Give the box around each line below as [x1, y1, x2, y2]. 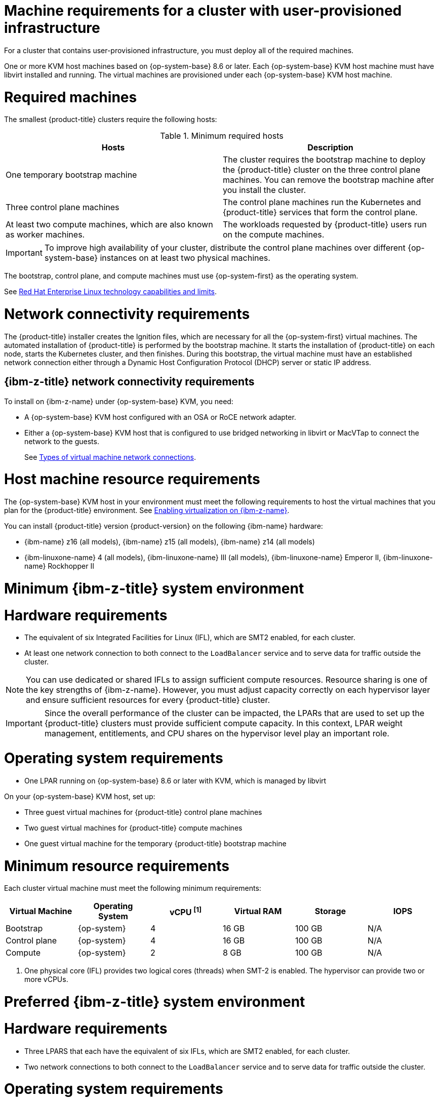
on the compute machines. [223, 229, 325, 240]
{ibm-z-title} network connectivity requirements [4, 375, 255, 388]
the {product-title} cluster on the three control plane [223, 165, 420, 175]
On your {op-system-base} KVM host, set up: [4, 792, 155, 801]
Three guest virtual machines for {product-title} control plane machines [24, 807, 262, 816]
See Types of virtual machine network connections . [24, 452, 196, 461]
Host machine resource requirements [4, 470, 260, 488]
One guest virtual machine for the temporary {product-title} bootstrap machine [24, 839, 287, 848]
